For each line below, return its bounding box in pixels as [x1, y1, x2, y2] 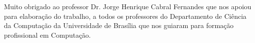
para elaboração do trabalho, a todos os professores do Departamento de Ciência [4, 11, 247, 21]
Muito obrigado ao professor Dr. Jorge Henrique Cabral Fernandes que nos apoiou [4, 1, 252, 11]
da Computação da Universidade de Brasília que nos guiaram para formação [4, 20, 234, 30]
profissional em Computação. [4, 29, 91, 40]
